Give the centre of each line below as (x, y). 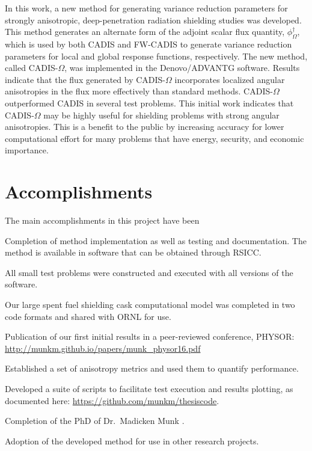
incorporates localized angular (230, 79)
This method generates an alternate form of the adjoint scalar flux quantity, (145, 32)
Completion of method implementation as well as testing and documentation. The (156, 240)
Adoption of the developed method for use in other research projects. (132, 440)
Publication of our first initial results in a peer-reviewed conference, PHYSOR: (150, 336)
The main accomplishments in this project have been (102, 220)
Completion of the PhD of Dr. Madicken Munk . (95, 421)
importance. (27, 150)
